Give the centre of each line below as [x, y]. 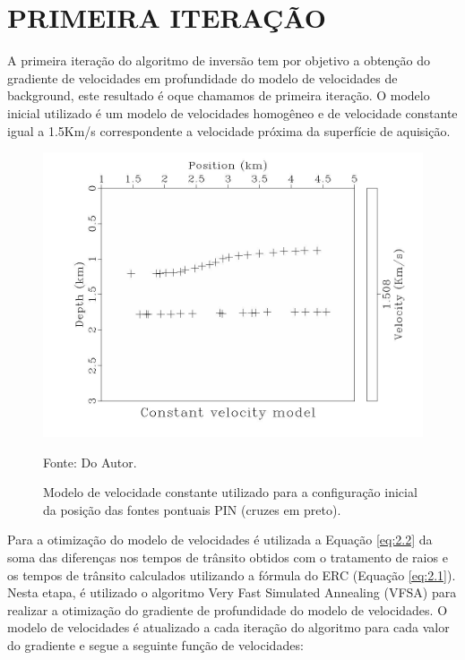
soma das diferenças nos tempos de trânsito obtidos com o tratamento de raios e [228, 557]
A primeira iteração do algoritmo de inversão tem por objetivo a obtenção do [219, 60]
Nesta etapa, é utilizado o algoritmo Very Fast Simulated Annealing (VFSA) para [232, 592]
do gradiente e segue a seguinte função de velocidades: [155, 645]
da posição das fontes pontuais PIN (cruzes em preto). [192, 509]
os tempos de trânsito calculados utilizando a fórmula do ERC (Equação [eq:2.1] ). [232, 574]
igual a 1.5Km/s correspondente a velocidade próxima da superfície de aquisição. [229, 130]
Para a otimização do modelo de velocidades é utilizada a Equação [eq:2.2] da [220, 540]
